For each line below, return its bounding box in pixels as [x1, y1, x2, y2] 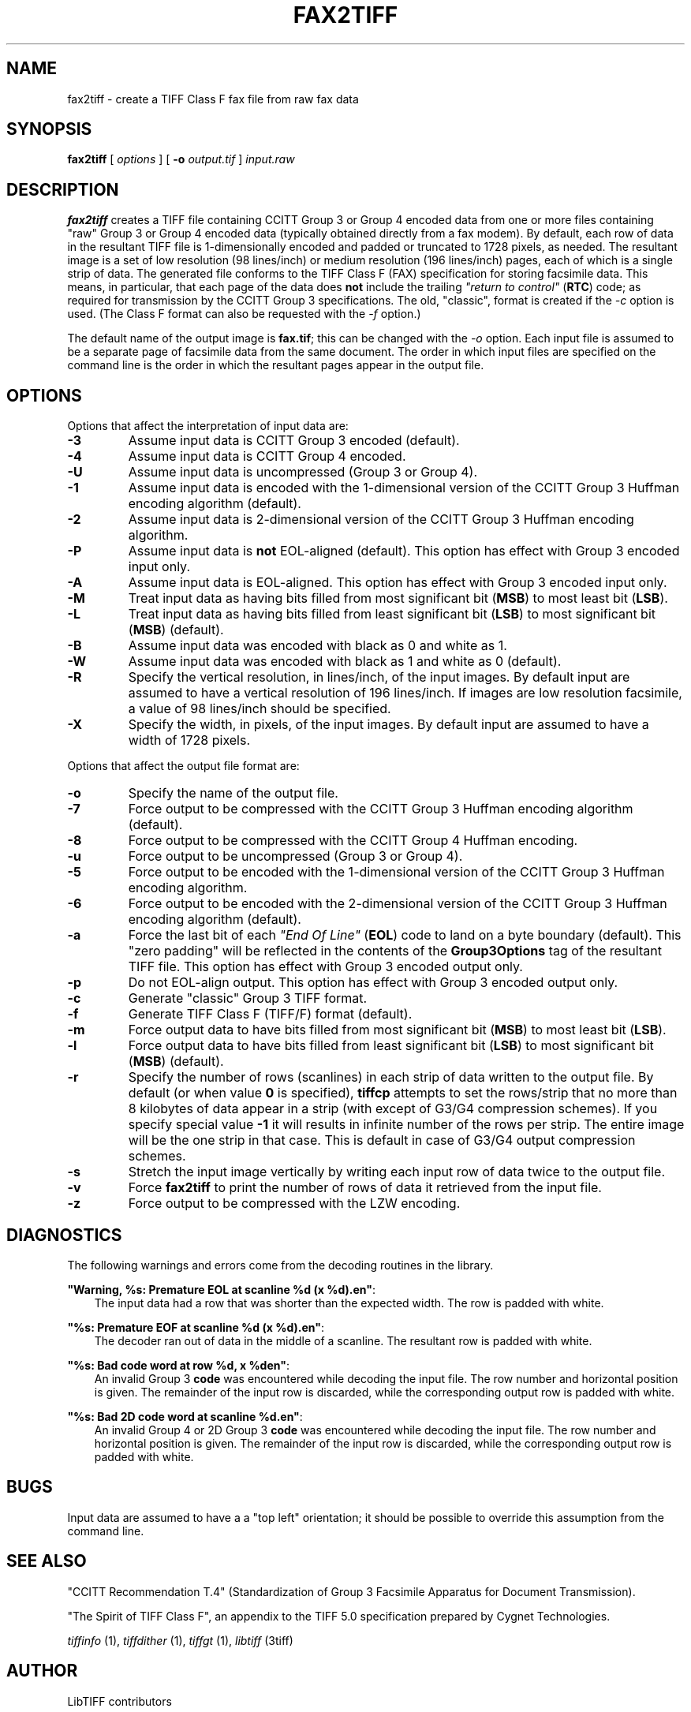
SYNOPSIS [6, 119, 92, 140]
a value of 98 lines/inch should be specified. [128, 701, 391, 717]
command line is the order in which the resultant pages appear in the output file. [67, 358, 484, 372]
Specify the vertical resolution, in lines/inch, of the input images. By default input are [128, 669, 630, 686]
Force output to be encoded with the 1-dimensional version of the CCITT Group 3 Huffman [128, 864, 665, 880]
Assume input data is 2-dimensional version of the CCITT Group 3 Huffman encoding [128, 511, 634, 528]
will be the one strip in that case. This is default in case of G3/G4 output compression [128, 1132, 636, 1149]
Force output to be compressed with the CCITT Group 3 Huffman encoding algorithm [128, 801, 633, 817]
